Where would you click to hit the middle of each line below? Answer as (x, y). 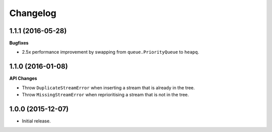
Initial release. (36, 121)
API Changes (23, 78)
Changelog (33, 13)
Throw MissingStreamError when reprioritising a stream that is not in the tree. (105, 95)
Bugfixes (19, 43)
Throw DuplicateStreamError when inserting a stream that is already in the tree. (108, 87)
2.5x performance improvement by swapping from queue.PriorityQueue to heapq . (111, 52)
